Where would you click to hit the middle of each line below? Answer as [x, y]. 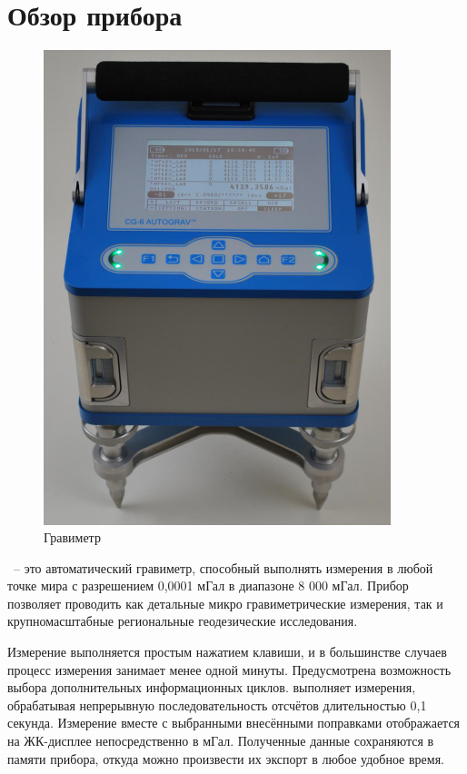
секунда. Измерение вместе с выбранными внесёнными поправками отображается [234, 723]
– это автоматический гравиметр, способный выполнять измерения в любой [223, 567]
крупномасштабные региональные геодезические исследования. [183, 621]
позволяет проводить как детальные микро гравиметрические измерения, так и [225, 603]
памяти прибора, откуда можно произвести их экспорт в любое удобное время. [226, 758]
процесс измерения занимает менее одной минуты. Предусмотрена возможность [229, 669]
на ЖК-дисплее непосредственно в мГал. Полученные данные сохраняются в [221, 741]
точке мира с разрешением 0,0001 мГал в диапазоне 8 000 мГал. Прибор [208, 585]
